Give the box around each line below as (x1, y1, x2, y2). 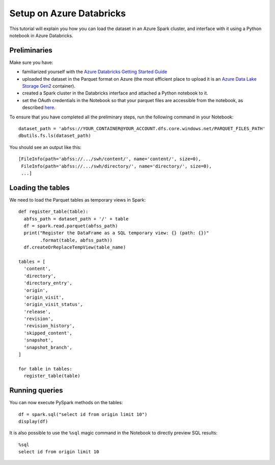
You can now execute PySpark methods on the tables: (9, 400, 123, 406)
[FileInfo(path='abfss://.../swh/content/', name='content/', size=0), (18, 156, 201, 162)
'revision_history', (23, 323, 75, 329)
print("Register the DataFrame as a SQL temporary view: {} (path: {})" (23, 230, 209, 236)
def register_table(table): (18, 209, 89, 214)
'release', (23, 309, 51, 314)
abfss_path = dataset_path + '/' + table (23, 216, 129, 222)
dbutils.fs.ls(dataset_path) (18, 133, 91, 139)
